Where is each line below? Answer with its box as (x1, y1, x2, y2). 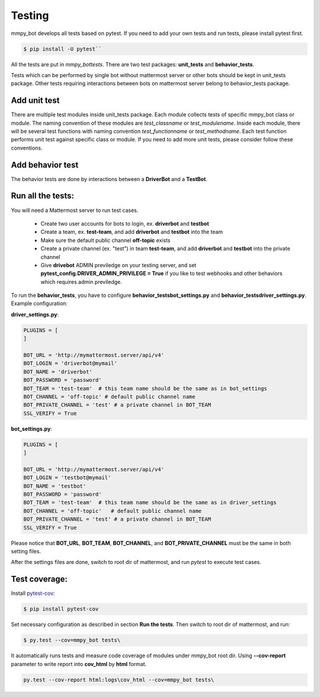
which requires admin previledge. (40, 278, 123, 285)
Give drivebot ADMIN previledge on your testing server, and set (40, 261, 197, 268)
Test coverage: (11, 574, 68, 584)
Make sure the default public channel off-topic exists (40, 236, 171, 243)
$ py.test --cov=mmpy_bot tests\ (23, 637, 121, 644)
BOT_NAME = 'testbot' (23, 483, 87, 489)
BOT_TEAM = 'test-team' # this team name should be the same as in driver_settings (23, 499, 277, 506)
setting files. (11, 548, 41, 555)
